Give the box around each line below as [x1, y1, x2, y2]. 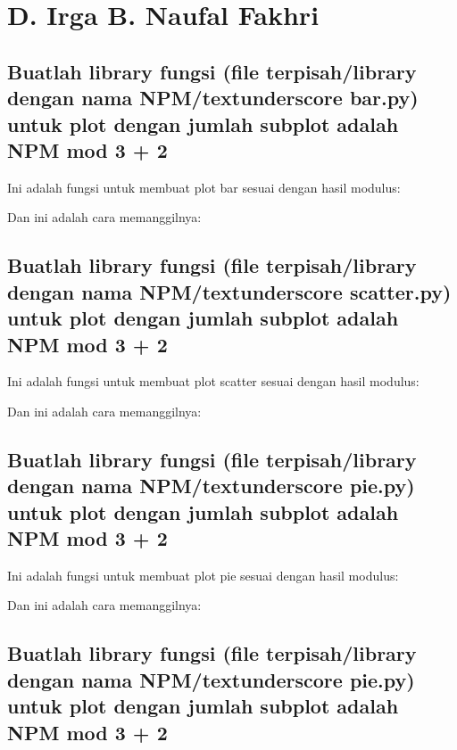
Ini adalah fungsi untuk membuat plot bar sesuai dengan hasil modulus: [7, 177, 401, 196]
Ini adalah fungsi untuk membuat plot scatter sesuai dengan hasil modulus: [7, 372, 420, 391]
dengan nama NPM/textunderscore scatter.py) [7, 277, 452, 305]
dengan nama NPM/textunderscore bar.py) [7, 84, 419, 111]
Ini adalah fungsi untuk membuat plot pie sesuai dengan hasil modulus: [7, 565, 399, 584]
